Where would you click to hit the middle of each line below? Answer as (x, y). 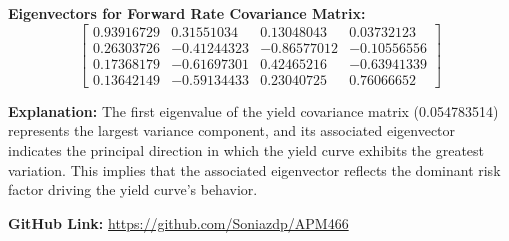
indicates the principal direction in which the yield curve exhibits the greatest (246, 149)
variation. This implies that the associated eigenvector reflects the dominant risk (254, 169)
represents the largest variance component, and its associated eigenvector (232, 130)
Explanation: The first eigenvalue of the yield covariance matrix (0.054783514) (253, 110)
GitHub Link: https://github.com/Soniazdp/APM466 (178, 222)
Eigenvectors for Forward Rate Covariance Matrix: (187, 13)
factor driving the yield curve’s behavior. (133, 189)
